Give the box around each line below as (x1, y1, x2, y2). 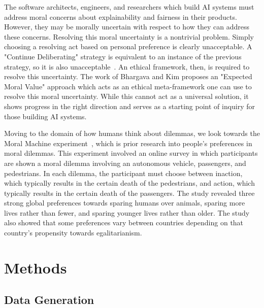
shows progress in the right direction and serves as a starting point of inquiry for (4, 100, 255, 111)
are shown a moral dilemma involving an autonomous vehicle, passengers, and (4, 157, 246, 168)
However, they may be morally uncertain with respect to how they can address (4, 21, 249, 32)
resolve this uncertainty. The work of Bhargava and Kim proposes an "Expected (4, 71, 252, 82)
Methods (4, 257, 67, 278)
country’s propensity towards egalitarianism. (4, 227, 142, 238)
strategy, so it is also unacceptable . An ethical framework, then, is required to (4, 61, 250, 72)
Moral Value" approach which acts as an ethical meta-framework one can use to (4, 81, 252, 91)
